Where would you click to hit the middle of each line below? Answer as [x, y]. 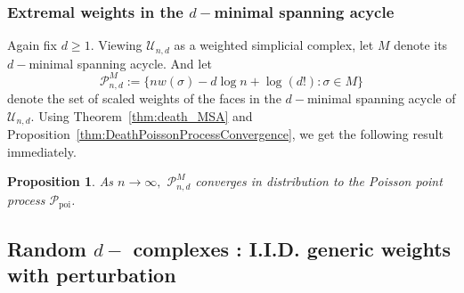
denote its [421, 45]
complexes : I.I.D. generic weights [292, 248]
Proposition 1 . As [61, 181]
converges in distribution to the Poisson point [319, 181]
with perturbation [92, 275]
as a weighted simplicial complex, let [274, 45]
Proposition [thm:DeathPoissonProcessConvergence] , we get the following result [225, 134]
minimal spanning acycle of [381, 98]
